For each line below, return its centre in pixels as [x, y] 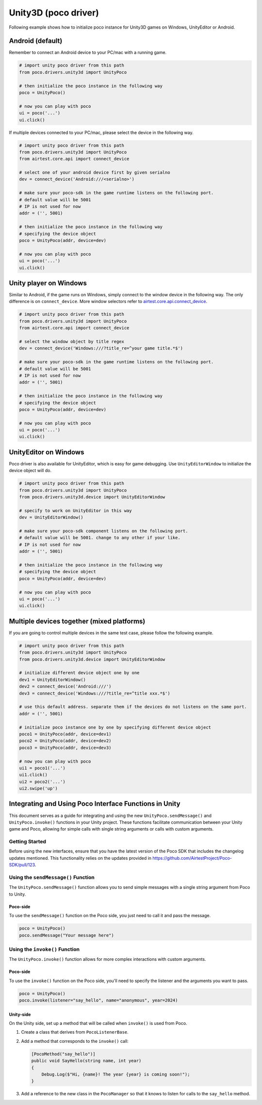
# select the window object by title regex [72, 342]
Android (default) [36, 41]
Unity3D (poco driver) [54, 13]
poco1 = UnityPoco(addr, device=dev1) [65, 734]
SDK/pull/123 [22, 865]
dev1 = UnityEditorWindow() [52, 680]
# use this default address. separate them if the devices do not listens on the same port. [133, 707]
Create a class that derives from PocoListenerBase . [75, 1032]
